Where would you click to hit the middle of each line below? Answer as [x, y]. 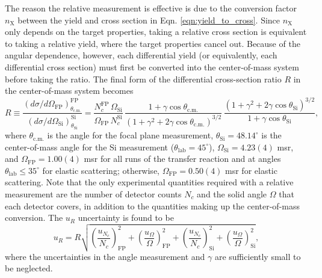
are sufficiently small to [258, 256]
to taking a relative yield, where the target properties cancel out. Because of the [153, 43]
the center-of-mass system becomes [69, 91]
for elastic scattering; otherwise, [101, 170]
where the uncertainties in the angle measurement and [105, 256]
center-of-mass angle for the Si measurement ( [90, 147]
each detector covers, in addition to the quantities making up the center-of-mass [152, 205]
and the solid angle [232, 194]
